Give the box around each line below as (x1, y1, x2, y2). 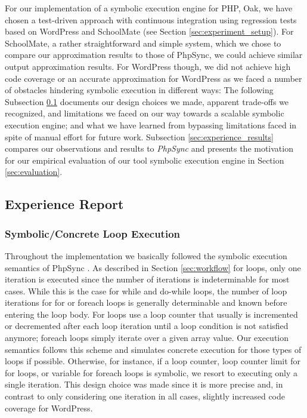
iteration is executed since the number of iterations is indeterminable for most (5, 273, 290, 285)
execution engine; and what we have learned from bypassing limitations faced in (5, 118, 297, 131)
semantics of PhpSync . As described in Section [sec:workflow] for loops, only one (5, 261, 301, 273)
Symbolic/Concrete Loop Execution (5, 226, 181, 241)
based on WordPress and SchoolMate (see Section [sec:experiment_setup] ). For (5, 25, 294, 38)
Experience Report (5, 195, 124, 213)
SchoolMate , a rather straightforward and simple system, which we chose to (5, 36, 281, 49)
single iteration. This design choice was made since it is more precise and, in (5, 378, 283, 391)
